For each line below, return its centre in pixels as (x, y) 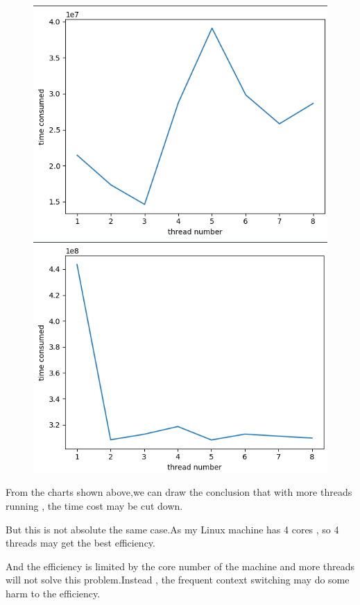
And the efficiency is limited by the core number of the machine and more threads (180, 566)
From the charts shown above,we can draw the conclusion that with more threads (179, 492)
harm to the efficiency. (53, 593)
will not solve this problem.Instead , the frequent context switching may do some (178, 580)
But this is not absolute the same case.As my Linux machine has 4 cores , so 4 (172, 529)
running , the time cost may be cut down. (94, 506)
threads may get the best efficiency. (80, 543)
